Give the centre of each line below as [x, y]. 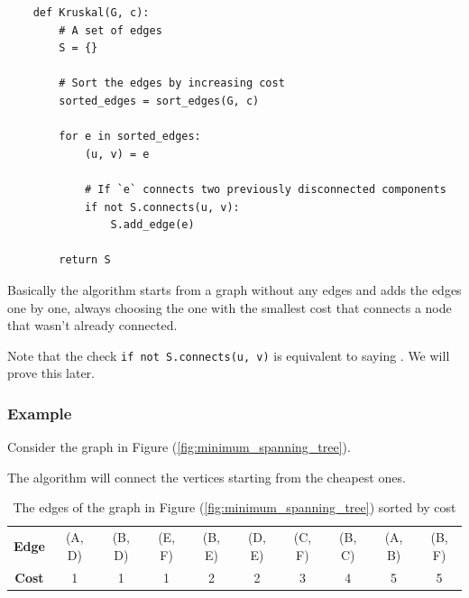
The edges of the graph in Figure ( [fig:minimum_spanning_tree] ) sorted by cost [234, 507]
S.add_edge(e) [152, 225]
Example [40, 413]
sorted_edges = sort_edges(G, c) [159, 101]
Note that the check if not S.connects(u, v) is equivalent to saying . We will [229, 355]
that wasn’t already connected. [92, 325]
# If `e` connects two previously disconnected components [265, 189]
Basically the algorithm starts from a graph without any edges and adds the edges [234, 289]
